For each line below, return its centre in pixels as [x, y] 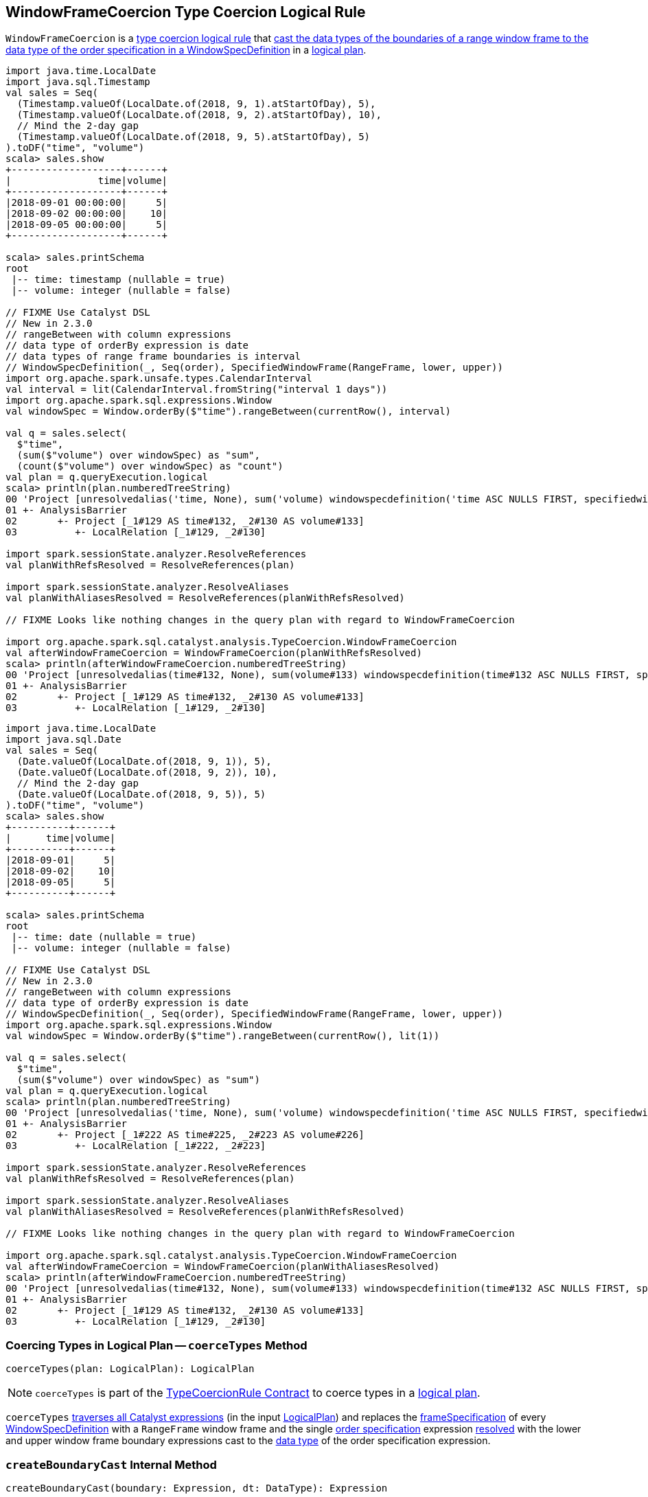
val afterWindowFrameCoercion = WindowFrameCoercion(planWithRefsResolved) [214, 653]
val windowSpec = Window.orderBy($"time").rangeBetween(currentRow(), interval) [229, 411]
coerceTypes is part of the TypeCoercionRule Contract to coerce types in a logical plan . [258, 1393]
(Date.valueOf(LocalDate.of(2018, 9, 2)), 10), [147, 773]
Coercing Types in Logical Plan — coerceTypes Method [157, 1345]
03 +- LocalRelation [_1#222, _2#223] [136, 1146]
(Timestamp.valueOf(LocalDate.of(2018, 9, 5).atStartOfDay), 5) [194, 137]
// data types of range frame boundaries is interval [153, 357]
